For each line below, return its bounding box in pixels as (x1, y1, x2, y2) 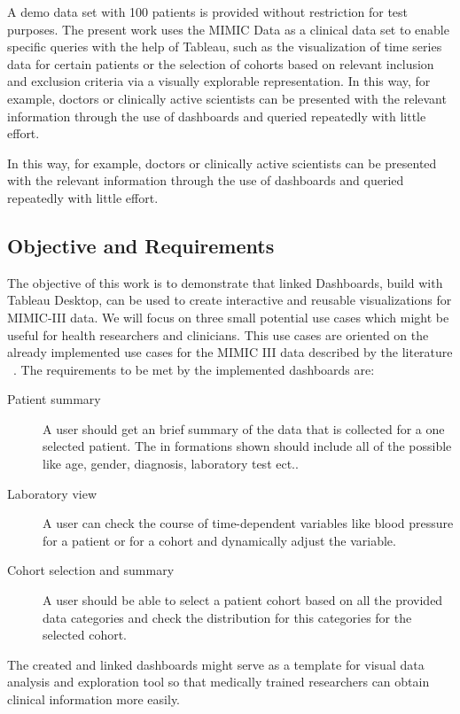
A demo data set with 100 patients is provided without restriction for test (7, 3, 409, 20)
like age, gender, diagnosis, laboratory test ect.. (43, 454, 299, 473)
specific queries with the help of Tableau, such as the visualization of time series (7, 37, 442, 56)
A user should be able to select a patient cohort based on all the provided (43, 591, 443, 609)
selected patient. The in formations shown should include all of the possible (43, 437, 452, 455)
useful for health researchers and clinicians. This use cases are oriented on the (7, 325, 429, 344)
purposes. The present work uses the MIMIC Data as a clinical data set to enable (7, 19, 449, 38)
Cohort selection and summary (7, 561, 175, 579)
